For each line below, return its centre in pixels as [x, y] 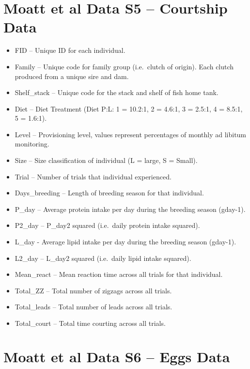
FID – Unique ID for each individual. [70, 50]
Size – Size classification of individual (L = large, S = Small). [106, 160]
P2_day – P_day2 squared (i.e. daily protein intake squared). [107, 225]
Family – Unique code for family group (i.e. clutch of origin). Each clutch [124, 66]
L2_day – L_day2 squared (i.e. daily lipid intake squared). [103, 258]
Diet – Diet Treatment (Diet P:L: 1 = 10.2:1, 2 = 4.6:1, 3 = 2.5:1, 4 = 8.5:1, [129, 108]
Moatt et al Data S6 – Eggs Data [117, 356]
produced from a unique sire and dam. [72, 76]
